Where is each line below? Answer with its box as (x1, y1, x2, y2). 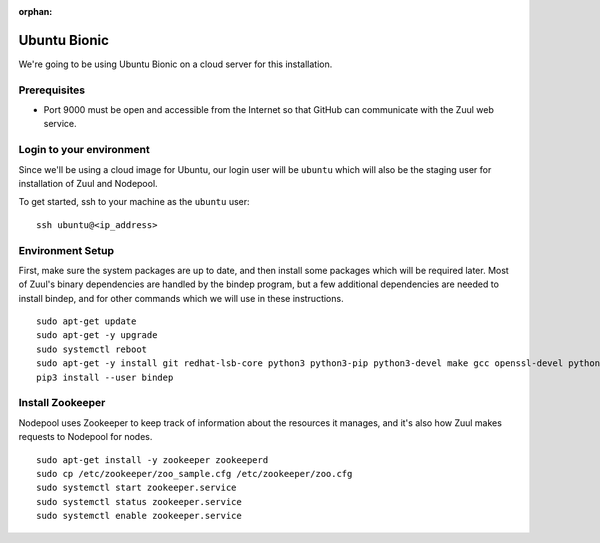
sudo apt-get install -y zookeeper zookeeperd (36, 454, 269, 465)
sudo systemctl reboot (36, 343, 148, 355)
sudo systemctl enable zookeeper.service (36, 510, 242, 522)
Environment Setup (18, 243, 115, 257)
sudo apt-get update (36, 316, 137, 327)
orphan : (18, 6, 53, 17)
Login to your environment (18, 143, 150, 157)
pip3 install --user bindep (36, 371, 174, 383)
